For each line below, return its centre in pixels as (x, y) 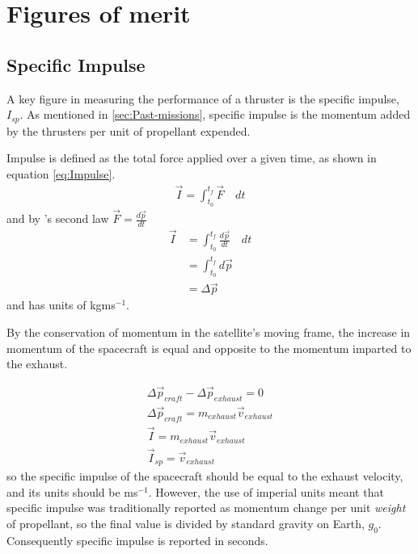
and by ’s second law (58, 218)
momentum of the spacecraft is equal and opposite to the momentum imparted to (209, 348)
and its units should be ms (72, 491)
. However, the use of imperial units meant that (266, 491)
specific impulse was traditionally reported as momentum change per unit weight (206, 508)
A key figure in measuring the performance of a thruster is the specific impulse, (203, 98)
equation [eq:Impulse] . (61, 173)
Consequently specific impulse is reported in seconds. (137, 540)
